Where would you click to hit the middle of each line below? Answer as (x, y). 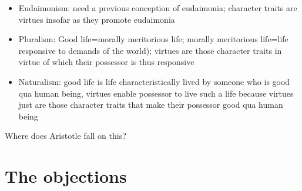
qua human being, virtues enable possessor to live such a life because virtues (156, 93)
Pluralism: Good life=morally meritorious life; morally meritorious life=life (153, 39)
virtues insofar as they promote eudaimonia (97, 19)
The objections (66, 176)
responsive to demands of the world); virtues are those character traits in (150, 50)
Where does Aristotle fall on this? (66, 136)
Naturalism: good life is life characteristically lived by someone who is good (154, 81)
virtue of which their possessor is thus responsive (106, 62)
